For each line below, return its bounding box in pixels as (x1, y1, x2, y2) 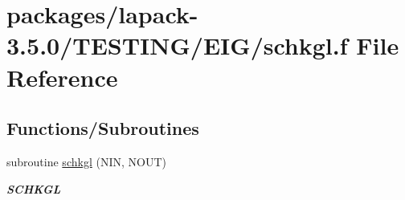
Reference (6, 60, 118, 93)
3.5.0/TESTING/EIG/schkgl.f (6, 29, 348, 62)
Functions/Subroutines (6, 116, 199, 141)
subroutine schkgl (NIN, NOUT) (6, 153, 166, 169)
